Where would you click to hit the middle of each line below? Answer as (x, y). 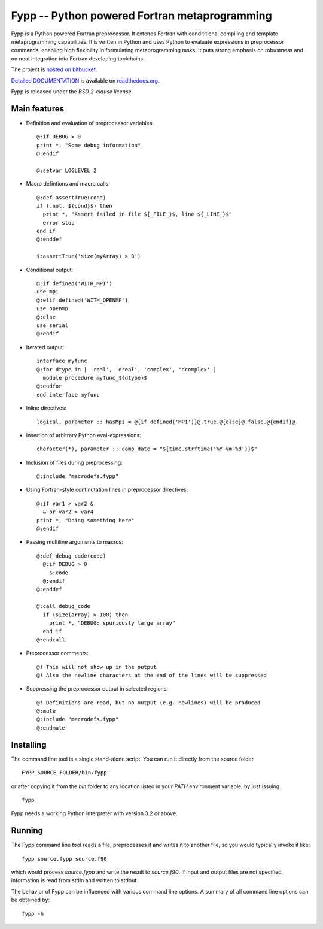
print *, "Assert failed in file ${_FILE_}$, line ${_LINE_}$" (138, 214)
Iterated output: (45, 347)
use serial (53, 326)
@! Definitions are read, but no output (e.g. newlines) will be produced (149, 703)
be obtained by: (31, 900)
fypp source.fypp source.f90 (64, 859)
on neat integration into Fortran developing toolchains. (78, 58)
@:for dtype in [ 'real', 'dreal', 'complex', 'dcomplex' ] (127, 369)
